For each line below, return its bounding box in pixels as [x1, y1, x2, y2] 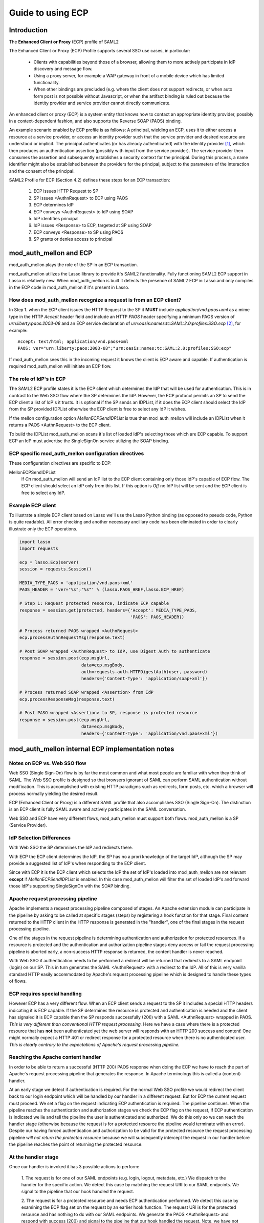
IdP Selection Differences [9, 834, 71, 841]
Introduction [9, 26, 48, 34]
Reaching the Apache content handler [9, 1054, 101, 1061]
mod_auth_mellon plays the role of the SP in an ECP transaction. [9, 262, 138, 268]
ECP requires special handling [9, 990, 82, 997]
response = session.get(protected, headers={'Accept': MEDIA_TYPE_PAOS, [19, 607, 198, 613]
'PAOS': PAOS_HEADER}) [130, 614, 185, 620]
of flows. [9, 978, 27, 984]
